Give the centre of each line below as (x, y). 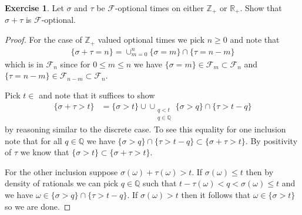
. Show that (261, 8)
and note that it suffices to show (97, 95)
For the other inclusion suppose (61, 171)
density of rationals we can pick (62, 183)
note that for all (33, 140)
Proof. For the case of (43, 40)
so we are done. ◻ (38, 206)
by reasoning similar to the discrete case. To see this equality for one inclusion (145, 129)
